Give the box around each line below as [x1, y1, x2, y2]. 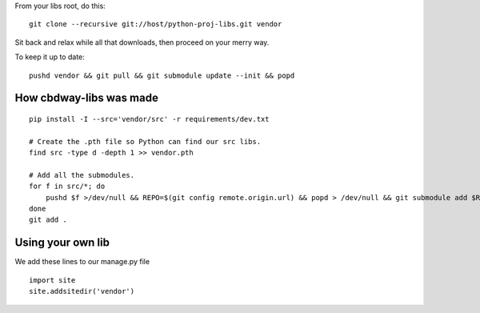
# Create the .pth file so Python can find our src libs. [29, 137, 262, 146]
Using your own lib [14, 236, 110, 250]
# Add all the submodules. [29, 171, 135, 179]
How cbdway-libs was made [14, 91, 159, 105]
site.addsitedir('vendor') [29, 287, 135, 296]
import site [29, 275, 76, 284]
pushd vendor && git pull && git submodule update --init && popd [29, 70, 295, 80]
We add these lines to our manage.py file [14, 257, 150, 267]
